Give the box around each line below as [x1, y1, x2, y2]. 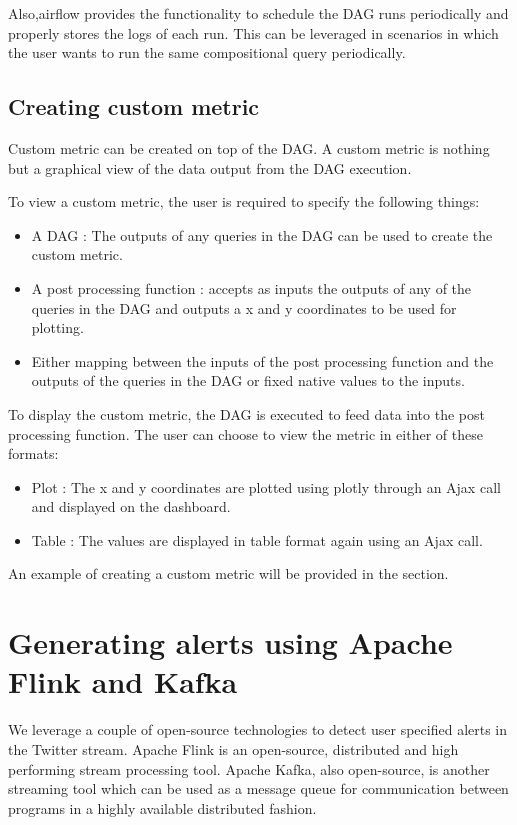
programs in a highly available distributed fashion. [8, 797, 317, 818]
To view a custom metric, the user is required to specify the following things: [8, 191, 480, 212]
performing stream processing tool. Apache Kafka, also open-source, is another [8, 758, 490, 779]
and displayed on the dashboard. [31, 496, 231, 517]
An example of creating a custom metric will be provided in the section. [8, 563, 449, 584]
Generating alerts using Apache [8, 622, 453, 663]
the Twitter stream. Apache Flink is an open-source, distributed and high [8, 738, 459, 759]
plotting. [31, 317, 84, 338]
